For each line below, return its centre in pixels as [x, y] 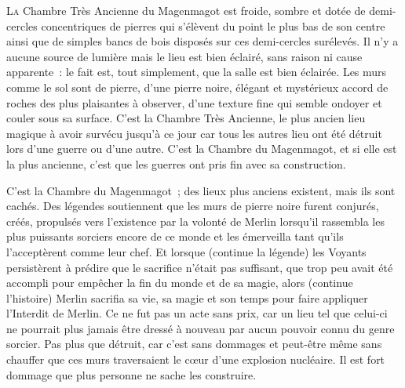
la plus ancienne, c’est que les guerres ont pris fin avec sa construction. [176, 163]
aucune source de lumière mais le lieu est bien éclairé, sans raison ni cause [184, 56]
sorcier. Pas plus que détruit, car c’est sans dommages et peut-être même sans [194, 344]
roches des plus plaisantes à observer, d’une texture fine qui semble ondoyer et [194, 102]
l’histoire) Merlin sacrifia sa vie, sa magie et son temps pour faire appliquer [187, 297]
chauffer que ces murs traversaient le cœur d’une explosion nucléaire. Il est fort [196, 359]
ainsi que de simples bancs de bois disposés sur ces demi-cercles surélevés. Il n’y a [202, 41]
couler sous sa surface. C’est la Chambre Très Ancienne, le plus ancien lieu [186, 118]
